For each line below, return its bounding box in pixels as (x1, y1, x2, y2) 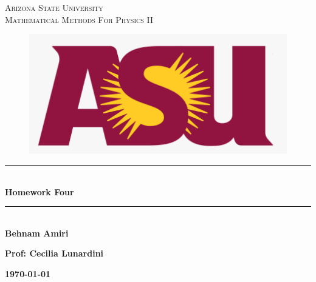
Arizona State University (5, 1, 103, 13)
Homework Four (5, 185, 74, 198)
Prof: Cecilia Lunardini (5, 247, 104, 260)
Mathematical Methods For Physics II (5, 13, 153, 25)
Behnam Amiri (5, 226, 69, 239)
